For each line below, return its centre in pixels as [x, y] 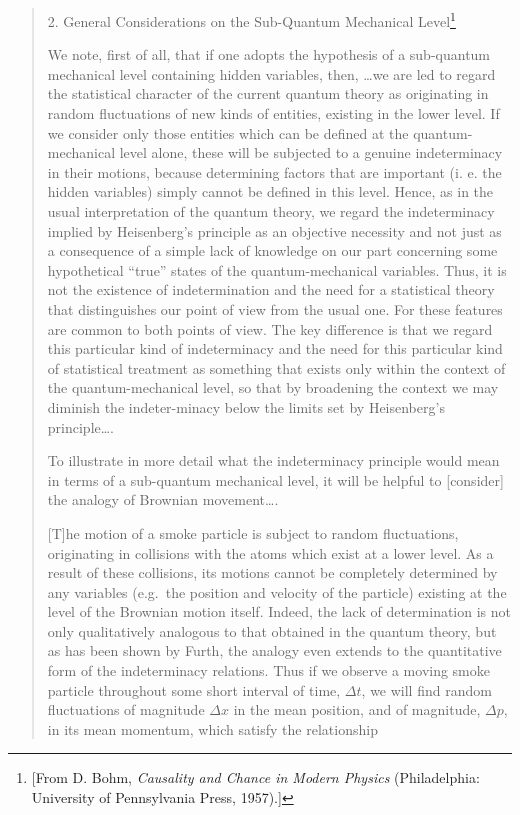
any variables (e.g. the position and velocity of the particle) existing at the [277, 591]
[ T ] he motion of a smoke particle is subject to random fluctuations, [253, 532]
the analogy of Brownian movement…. [163, 499]
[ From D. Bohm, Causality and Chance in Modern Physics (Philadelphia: [255, 777]
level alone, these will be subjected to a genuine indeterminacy [311, 152]
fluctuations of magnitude [126, 709]
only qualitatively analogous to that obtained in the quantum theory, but [272, 630]
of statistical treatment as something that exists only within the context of [276, 367]
